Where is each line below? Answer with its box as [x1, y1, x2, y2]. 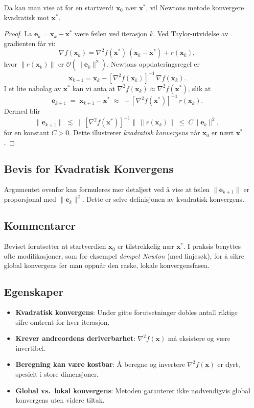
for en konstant [4, 127, 49, 138]
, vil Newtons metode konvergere [146, 2, 244, 12]
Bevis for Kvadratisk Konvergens [4, 161, 174, 176]
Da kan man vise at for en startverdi [4, 2, 114, 12]
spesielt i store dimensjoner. [15, 369, 99, 379]
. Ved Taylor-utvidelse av [153, 28, 229, 39]
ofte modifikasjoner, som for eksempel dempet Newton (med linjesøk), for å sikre [4, 250, 244, 261]
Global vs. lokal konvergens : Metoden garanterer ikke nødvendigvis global [15, 385, 251, 395]
